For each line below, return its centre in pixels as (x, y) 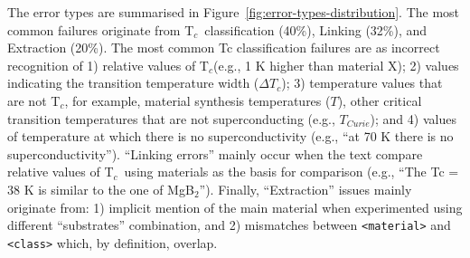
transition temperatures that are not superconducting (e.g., (171, 118)
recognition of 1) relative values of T (108, 65)
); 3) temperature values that (362, 83)
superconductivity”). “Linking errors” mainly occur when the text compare (215, 153)
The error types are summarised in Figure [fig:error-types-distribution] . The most (234, 12)
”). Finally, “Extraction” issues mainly (305, 189)
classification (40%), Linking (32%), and (316, 29)
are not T (34, 100)
